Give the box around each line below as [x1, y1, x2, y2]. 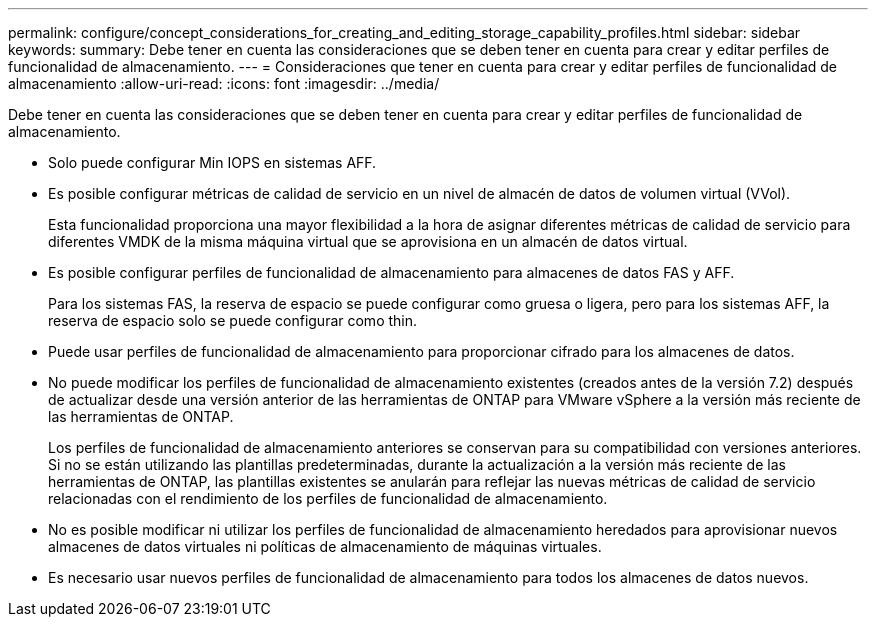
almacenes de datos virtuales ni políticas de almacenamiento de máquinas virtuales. [48, 538, 602, 555]
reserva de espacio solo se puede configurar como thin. [48, 312, 418, 329]
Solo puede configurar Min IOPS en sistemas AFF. [48, 154, 377, 171]
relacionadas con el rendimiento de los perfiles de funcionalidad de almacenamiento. [48, 490, 608, 507]
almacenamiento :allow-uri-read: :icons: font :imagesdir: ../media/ [8, 75, 440, 92]
